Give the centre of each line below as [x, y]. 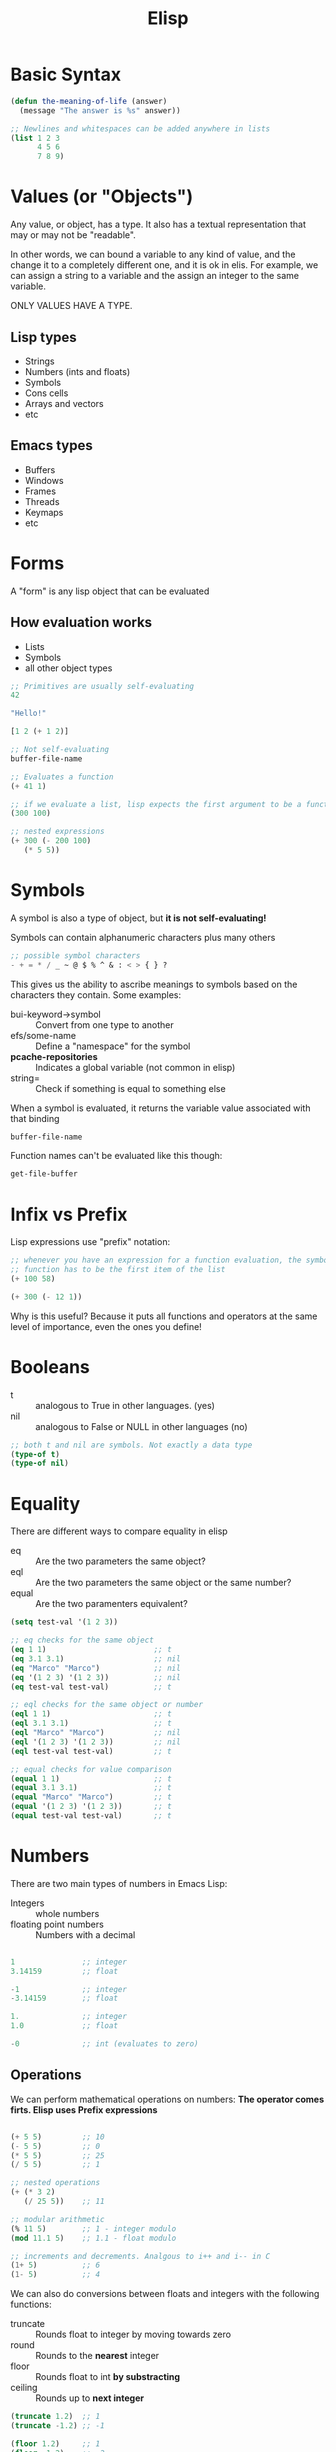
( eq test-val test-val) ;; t [91, 1687]
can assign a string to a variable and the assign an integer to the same [155, 276]
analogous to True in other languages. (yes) [125, 1405]
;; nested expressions [57, 832]
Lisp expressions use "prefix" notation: [90, 1242]
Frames [40, 491]
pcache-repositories [54, 1056]
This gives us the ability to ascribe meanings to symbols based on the [154, 984]
